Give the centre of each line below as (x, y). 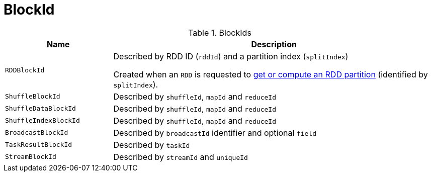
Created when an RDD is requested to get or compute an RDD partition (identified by (271, 74)
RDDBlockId (25, 70)
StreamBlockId (31, 157)
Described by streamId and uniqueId (181, 157)
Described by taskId (152, 145)
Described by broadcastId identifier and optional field (215, 133)
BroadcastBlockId (37, 133)
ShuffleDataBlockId (40, 109)
